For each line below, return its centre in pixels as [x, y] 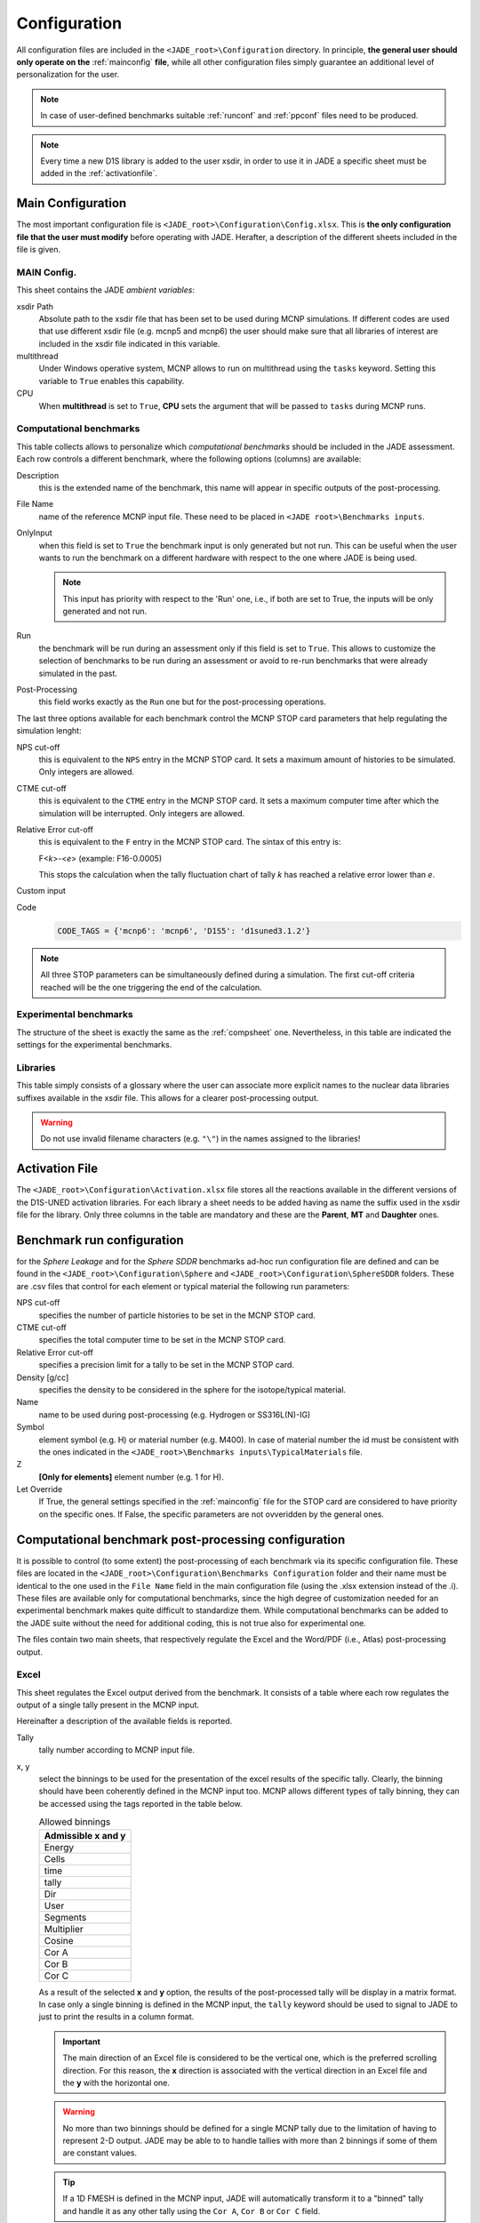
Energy [59, 1847]
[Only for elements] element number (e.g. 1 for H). [131, 1477]
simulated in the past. [78, 673]
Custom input [41, 891]
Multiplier [64, 1929]
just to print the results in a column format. [116, 2017]
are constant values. [100, 2153]
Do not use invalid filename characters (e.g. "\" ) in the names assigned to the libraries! [200, 1139]
